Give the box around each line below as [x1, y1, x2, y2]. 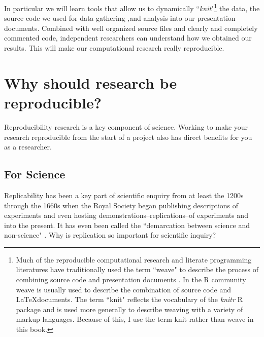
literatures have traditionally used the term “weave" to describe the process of [16, 264, 258, 275]
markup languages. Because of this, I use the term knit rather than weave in [16, 314, 254, 324]
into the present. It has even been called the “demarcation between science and [4, 219, 250, 230]
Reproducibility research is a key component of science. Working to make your [4, 121, 248, 132]
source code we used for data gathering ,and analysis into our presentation [4, 13, 236, 23]
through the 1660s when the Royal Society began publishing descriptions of [4, 200, 239, 210]
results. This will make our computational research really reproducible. [4, 43, 224, 53]
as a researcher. [4, 141, 52, 152]
